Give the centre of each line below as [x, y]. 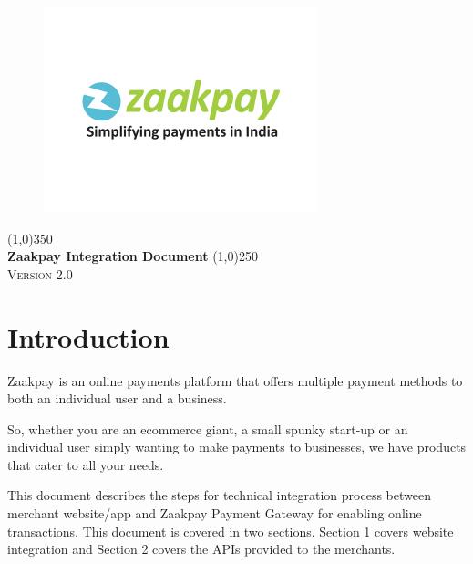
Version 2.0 [40, 273]
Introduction [88, 336]
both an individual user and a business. [117, 398]
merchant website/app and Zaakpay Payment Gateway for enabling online [215, 513]
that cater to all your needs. [86, 464]
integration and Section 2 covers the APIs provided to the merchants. [201, 549]
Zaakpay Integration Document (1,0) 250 [133, 256]
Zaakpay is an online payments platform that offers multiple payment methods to [235, 380]
